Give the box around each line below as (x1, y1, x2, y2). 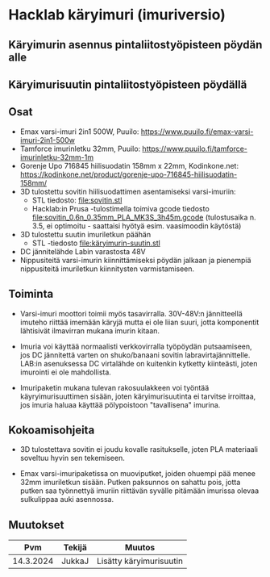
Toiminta (8, 287, 54, 301)
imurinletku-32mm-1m (19, 152, 94, 162)
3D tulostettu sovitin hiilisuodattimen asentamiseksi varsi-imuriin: (19, 186, 236, 196)
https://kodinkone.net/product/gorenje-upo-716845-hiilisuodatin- (19, 169, 238, 179)
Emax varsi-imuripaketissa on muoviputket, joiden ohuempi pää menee (19, 469, 256, 479)
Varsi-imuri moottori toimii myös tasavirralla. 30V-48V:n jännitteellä (19, 308, 243, 318)
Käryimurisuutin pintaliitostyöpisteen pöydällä (8, 77, 247, 91)
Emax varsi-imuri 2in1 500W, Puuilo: (19, 127, 139, 136)
